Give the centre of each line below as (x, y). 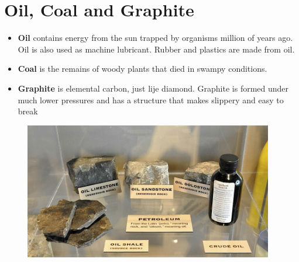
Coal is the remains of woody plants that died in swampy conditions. (142, 69)
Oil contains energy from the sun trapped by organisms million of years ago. (155, 38)
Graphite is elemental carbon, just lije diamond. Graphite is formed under (153, 88)
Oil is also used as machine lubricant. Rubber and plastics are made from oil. (156, 49)
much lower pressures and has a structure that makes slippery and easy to (151, 99)
